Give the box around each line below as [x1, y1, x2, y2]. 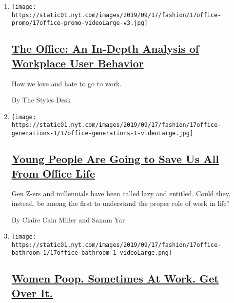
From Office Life [11, 165, 95, 181]
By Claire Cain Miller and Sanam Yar [11, 214, 125, 224]
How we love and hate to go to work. [11, 78, 122, 88]
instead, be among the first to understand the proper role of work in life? [11, 198, 230, 208]
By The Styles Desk [11, 95, 71, 105]
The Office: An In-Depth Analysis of [11, 41, 199, 56]
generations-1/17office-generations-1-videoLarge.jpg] [11, 130, 194, 137]
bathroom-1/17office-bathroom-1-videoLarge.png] [11, 249, 173, 257]
